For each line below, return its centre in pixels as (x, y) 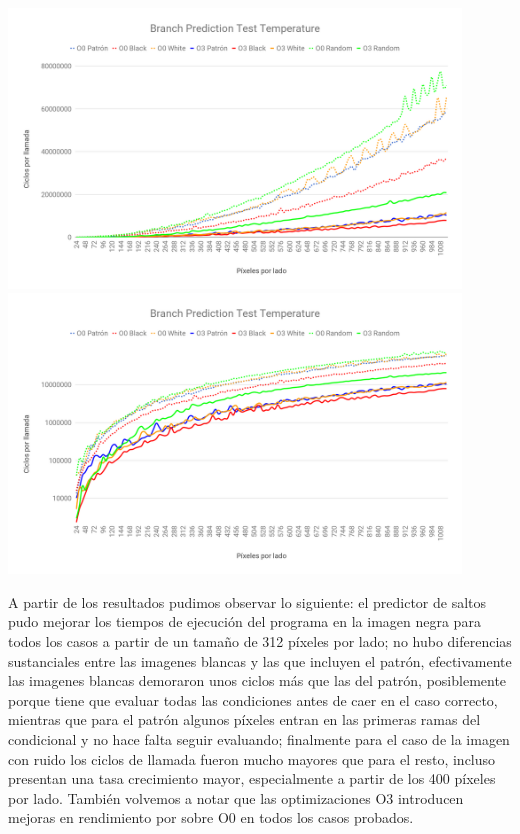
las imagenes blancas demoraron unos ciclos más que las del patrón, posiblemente (257, 680)
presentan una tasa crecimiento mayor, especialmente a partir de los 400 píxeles (252, 778)
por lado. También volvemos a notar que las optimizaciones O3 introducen (236, 797)
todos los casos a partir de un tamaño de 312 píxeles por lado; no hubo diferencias (260, 641)
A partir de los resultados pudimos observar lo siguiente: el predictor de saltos (247, 601)
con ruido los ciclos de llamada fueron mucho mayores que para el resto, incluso (252, 758)
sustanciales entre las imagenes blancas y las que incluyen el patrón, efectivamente (260, 660)
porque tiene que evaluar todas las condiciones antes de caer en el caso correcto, (253, 699)
